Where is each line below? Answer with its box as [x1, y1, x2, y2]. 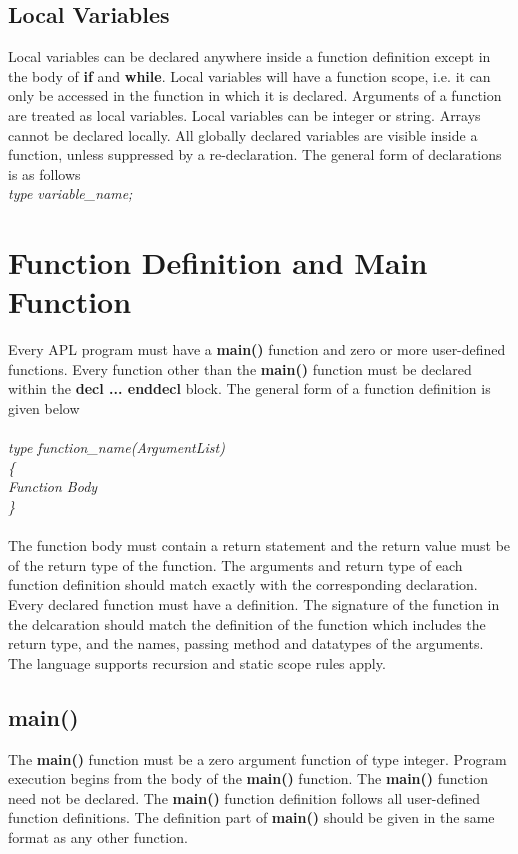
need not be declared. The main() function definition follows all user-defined [8, 787, 481, 808]
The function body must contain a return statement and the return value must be [8, 535, 511, 556]
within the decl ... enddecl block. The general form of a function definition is [8, 378, 491, 399]
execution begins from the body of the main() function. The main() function [8, 768, 488, 789]
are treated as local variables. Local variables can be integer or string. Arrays [8, 104, 481, 125]
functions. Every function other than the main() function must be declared [8, 358, 472, 379]
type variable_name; [8, 183, 133, 204]
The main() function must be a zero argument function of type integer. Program [8, 748, 507, 769]
